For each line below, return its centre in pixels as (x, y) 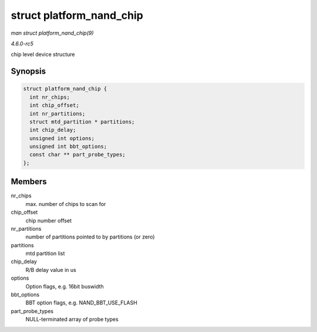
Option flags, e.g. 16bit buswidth (65, 286)
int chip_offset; (54, 105)
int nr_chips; (50, 97)
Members (29, 182)
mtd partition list (45, 254)
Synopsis (28, 72)
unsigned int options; (62, 138)
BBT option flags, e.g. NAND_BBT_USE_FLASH (81, 303)
